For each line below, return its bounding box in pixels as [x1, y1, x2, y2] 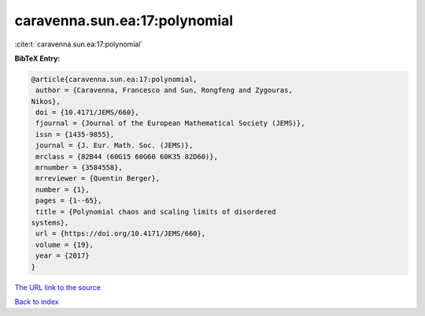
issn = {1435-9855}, [35, 130, 115, 139]
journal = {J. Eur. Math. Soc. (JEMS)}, [35, 141, 194, 150]
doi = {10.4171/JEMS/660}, [35, 108, 139, 117]
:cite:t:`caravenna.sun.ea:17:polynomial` [14, 39, 143, 49]
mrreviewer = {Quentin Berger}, [35, 174, 161, 183]
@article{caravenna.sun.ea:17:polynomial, [31, 75, 198, 84]
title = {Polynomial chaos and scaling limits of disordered [35, 207, 276, 216]
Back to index [14, 296, 59, 307]
